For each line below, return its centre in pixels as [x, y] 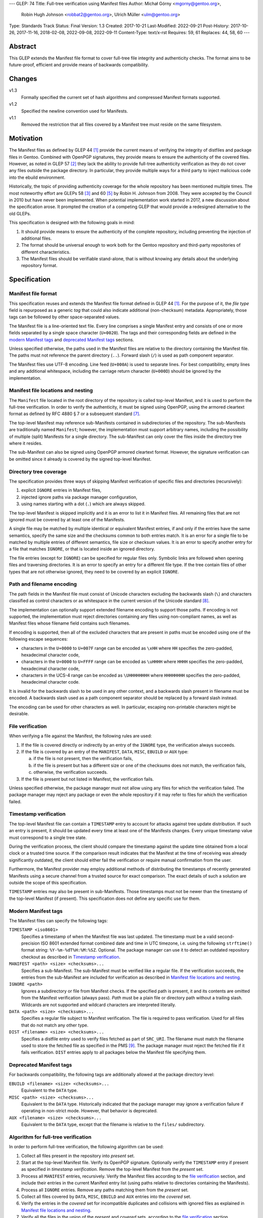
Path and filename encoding [43, 584]
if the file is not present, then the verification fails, [83, 759]
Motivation [26, 139]
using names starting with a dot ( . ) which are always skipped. [83, 504]
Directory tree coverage [38, 472]
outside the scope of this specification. [48, 882]
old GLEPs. [20, 213]
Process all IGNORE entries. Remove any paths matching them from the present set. [105, 1190]
